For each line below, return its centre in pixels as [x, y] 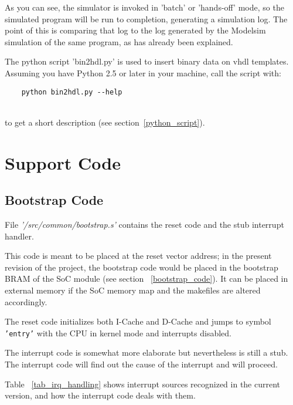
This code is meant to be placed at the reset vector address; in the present [138, 256]
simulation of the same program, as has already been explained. [119, 41]
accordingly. [26, 301]
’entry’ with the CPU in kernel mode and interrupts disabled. [118, 333]
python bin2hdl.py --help [72, 92]
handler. [19, 236]
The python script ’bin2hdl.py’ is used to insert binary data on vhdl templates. [147, 61]
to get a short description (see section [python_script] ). [105, 122]
